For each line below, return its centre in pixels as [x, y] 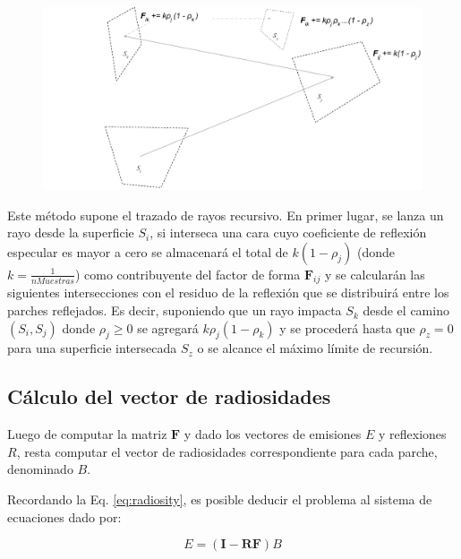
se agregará [168, 327]
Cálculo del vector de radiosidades [169, 396]
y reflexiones [412, 434]
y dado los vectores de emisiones [273, 434]
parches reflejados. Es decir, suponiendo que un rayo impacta [175, 310]
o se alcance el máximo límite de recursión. [315, 348]
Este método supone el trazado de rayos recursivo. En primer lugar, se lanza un [226, 215]
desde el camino [406, 310]
